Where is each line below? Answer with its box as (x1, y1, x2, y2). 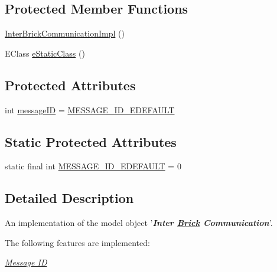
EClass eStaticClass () (5, 47, 85, 59)
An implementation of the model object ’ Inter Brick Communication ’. (5, 217, 273, 229)
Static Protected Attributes (5, 132, 177, 150)
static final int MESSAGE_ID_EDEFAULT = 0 (5, 160, 181, 172)
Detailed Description (5, 189, 134, 207)
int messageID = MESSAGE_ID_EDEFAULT (5, 103, 175, 116)
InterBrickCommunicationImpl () (5, 27, 125, 40)
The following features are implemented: (5, 236, 150, 248)
